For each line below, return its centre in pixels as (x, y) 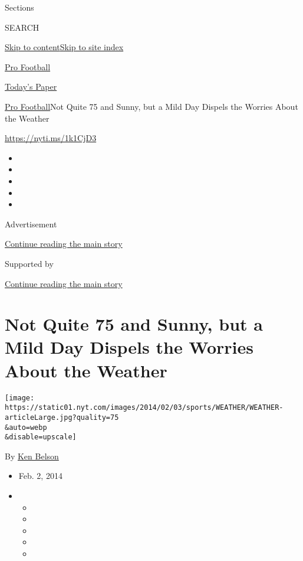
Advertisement (31, 224)
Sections (19, 7)
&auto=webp (26, 427)
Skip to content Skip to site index (64, 47)
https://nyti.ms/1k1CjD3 (51, 138)
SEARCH (22, 27)
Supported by (29, 263)
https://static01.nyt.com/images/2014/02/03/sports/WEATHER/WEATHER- (144, 408)
